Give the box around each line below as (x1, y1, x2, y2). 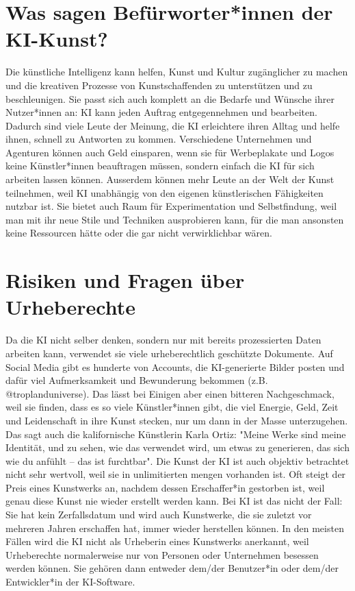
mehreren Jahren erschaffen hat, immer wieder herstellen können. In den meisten (5, 520, 344, 535)
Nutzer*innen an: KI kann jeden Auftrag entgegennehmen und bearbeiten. (5, 105, 317, 119)
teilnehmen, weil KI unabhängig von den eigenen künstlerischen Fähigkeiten (5, 185, 324, 200)
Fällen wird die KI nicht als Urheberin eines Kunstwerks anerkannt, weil (5, 534, 309, 548)
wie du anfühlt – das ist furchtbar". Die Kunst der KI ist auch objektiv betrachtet (5, 453, 350, 468)
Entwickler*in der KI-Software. (5, 575, 135, 589)
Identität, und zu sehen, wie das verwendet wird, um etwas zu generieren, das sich (5, 440, 350, 455)
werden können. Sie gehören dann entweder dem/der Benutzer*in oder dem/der (5, 561, 339, 575)
